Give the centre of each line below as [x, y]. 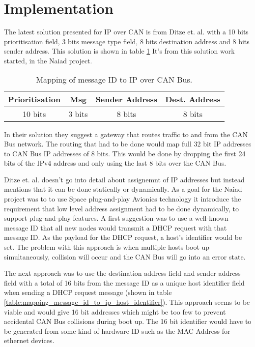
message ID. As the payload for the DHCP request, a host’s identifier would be [123, 237]
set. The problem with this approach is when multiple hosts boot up [107, 247]
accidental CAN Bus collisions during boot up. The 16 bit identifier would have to [128, 321]
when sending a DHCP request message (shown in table [88, 292]
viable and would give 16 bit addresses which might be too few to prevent [115, 311]
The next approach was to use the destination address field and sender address [122, 273]
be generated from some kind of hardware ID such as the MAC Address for [117, 331]
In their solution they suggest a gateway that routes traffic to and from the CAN [126, 134]
